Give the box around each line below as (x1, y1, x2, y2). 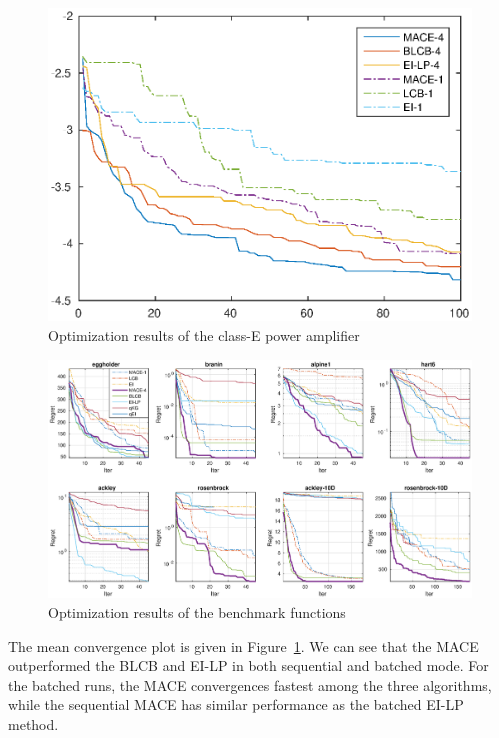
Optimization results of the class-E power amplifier (48, 325, 360, 346)
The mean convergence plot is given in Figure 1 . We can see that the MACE (8, 635, 479, 656)
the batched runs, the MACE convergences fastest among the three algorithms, (8, 674, 492, 695)
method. (8, 713, 59, 734)
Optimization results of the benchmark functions (48, 601, 346, 622)
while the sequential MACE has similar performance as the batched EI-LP (8, 694, 464, 715)
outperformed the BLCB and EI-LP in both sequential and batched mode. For (8, 655, 489, 676)
